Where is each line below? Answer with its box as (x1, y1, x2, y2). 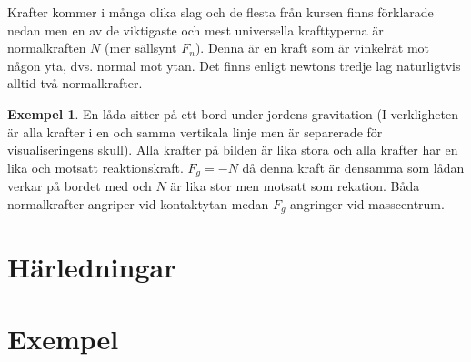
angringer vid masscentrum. (290, 194, 445, 213)
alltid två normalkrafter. (7, 74, 143, 93)
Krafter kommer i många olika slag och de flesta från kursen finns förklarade (7, 3, 434, 21)
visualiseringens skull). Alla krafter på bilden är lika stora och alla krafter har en (7, 140, 458, 159)
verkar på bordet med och (7, 176, 152, 196)
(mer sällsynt (105, 38, 177, 57)
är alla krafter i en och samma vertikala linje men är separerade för (7, 122, 383, 141)
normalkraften (7, 38, 86, 57)
